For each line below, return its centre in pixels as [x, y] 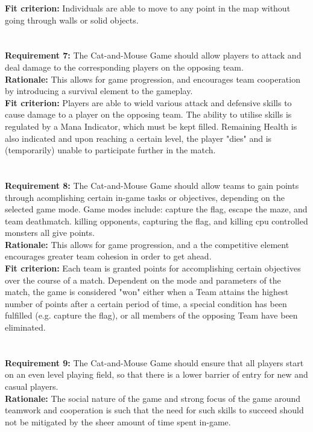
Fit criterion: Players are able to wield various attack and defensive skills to [148, 102]
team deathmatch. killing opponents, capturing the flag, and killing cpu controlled [156, 221]
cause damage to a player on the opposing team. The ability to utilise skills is [148, 114]
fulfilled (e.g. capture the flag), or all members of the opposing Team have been [151, 315]
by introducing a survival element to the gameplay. [99, 91]
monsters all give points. [50, 233]
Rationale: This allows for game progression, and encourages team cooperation [153, 79]
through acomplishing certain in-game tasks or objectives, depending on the [145, 197]
